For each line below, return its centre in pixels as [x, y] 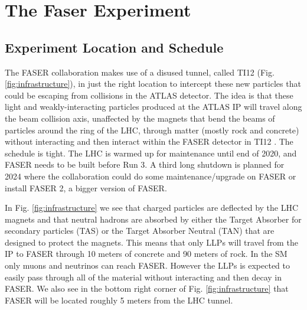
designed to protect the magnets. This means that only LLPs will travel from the [151, 242]
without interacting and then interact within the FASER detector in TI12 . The [149, 141]
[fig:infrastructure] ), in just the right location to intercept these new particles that [153, 84]
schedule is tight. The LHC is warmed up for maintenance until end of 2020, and [151, 153]
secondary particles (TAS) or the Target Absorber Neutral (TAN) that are [140, 231]
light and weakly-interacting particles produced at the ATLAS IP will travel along [153, 107]
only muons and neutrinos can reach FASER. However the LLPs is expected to [148, 265]
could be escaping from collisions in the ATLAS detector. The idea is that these [149, 95]
